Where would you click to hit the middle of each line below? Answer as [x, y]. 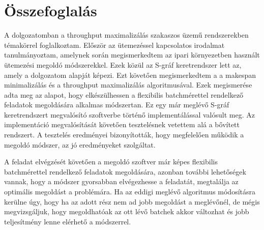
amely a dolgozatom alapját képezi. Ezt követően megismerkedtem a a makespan [130, 75]
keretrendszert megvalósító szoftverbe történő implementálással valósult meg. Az [129, 114]
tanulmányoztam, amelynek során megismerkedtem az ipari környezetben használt [132, 55]
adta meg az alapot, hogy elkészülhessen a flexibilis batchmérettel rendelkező [124, 94]
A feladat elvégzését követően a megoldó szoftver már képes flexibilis [111, 162]
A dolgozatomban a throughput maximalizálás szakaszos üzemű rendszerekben [126, 35]
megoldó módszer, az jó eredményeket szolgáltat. [80, 144]
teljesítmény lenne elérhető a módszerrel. [68, 221]
